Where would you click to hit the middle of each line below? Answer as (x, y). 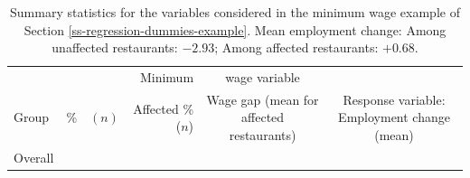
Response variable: (394, 99)
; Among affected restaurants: (296, 47)
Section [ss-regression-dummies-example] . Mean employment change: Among (235, 29)
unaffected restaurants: (115, 47)
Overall (34, 157)
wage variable (263, 77)
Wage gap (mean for (263, 99)
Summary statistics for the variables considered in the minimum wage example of (235, 12)
